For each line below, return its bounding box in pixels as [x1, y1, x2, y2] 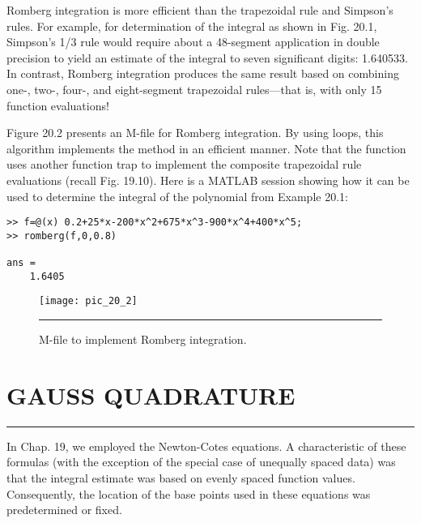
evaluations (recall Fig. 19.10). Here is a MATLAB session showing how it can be [6, 171, 410, 188]
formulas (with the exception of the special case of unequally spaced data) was [6, 453, 396, 470]
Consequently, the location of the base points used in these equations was [6, 485, 371, 502]
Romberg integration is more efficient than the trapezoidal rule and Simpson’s [6, 2, 393, 18]
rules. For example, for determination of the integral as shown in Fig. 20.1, [6, 17, 377, 34]
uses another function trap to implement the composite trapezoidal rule [6, 156, 362, 173]
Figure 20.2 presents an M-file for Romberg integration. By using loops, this [6, 124, 384, 141]
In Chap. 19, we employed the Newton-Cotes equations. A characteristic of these [6, 437, 406, 454]
